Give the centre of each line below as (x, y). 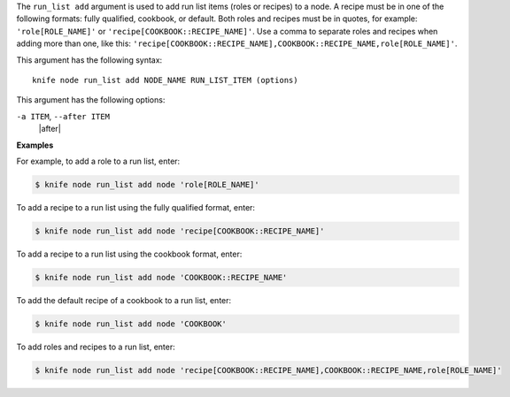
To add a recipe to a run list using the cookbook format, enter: (129, 254)
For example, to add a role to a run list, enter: (98, 161)
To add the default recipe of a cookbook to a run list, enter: (124, 300)
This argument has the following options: (91, 100)
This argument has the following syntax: (89, 60)
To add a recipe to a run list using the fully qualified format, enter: (136, 207)
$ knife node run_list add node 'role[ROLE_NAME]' (147, 184)
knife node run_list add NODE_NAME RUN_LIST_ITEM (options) (165, 80)
